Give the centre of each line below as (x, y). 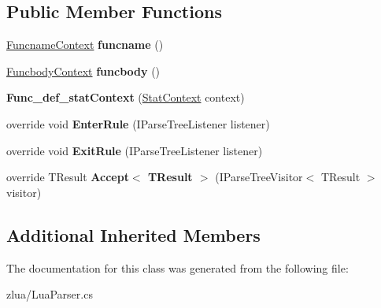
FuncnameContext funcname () (85, 45)
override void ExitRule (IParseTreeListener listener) (135, 150)
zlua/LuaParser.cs (50, 294)
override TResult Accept (68, 177)
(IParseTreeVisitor (259, 177)
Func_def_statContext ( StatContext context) (126, 97)
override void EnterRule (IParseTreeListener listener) (138, 123)
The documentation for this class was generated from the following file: (178, 267)
